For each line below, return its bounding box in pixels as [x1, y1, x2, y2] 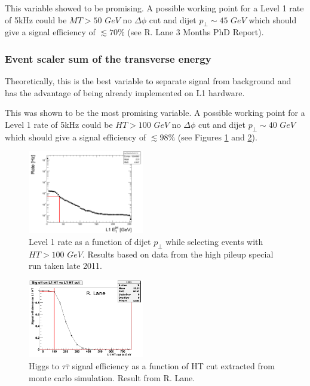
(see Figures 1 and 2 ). [177, 130, 257, 143]
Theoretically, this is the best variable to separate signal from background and [5, 75, 291, 87]
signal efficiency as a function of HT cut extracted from [72, 360, 275, 372]
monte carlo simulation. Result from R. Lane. [29, 371, 195, 384]
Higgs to [29, 360, 60, 372]
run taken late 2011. [29, 259, 102, 272]
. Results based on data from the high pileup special [82, 247, 274, 260]
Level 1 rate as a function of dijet [29, 235, 151, 248]
